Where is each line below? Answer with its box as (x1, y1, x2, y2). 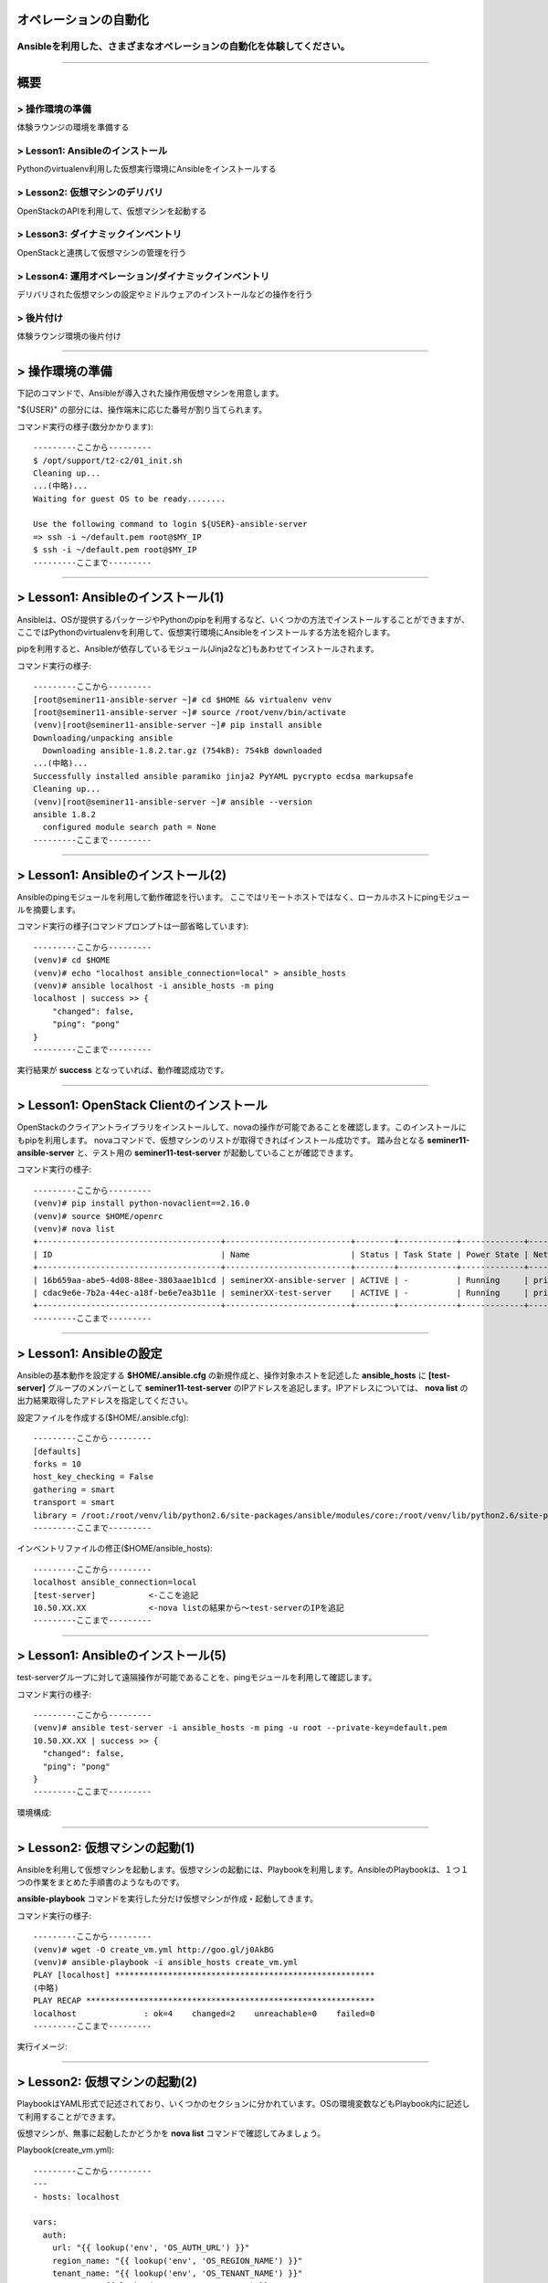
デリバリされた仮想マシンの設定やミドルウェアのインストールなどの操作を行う (16, 289, 313, 300)
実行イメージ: (16, 2041, 68, 2052)
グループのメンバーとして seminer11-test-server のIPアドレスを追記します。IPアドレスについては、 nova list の (47, 1383, 469, 1394)
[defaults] (33, 1446, 82, 1457)
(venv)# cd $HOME (33, 955, 111, 965)
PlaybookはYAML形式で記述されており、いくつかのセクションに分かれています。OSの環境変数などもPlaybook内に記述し (16, 2099, 470, 2109)
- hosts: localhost (33, 2192, 121, 2202)
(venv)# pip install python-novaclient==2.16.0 (33, 1198, 250, 1209)
